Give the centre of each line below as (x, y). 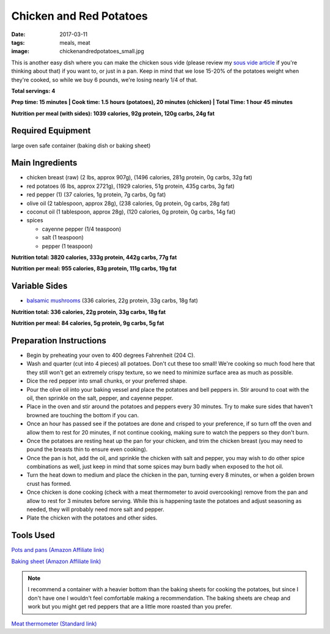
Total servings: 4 (33, 91)
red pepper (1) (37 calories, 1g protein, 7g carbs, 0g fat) (96, 195)
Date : (18, 34)
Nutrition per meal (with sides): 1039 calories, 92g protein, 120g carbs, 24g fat (113, 113)
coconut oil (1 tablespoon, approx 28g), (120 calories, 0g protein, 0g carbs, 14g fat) (131, 212)
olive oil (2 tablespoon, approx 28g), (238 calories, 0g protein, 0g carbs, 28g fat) (128, 203)
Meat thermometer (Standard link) (54, 624)
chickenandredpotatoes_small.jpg (102, 51)
